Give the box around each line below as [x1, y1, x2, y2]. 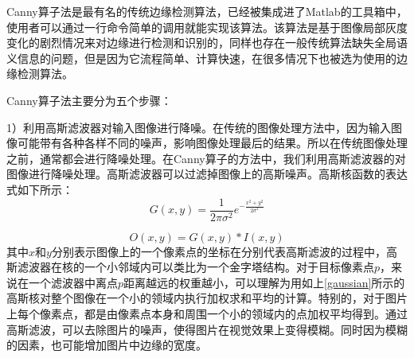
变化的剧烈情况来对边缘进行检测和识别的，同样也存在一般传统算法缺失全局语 [6, 34, 408, 51]
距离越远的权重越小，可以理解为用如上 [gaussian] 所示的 [123, 274, 405, 290]
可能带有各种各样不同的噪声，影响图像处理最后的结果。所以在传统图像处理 [17, 134, 408, 151]
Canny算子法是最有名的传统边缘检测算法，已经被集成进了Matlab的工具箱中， [6, 3, 408, 19]
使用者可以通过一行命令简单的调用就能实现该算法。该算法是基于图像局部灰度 [6, 18, 408, 35]
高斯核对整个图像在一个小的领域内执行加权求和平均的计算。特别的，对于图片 [6, 290, 408, 306]
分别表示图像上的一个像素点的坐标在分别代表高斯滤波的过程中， [51, 243, 386, 259]
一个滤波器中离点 [28, 274, 118, 290]
